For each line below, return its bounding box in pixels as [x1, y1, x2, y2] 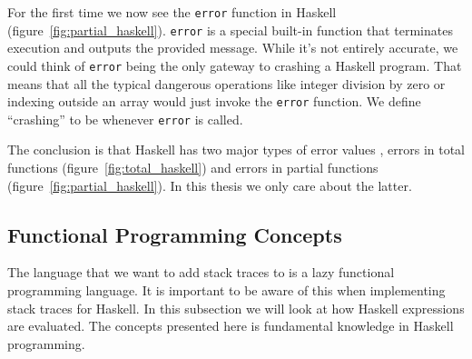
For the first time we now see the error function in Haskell [7, 3, 337, 21]
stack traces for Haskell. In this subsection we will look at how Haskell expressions [7, 298, 465, 317]
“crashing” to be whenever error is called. [7, 109, 243, 128]
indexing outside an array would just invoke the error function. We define [7, 92, 421, 111]
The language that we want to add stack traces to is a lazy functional [7, 263, 395, 282]
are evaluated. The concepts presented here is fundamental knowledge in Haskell [7, 316, 454, 335]
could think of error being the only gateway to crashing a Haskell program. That [7, 55, 462, 75]
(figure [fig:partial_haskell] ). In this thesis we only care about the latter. [7, 175, 412, 194]
